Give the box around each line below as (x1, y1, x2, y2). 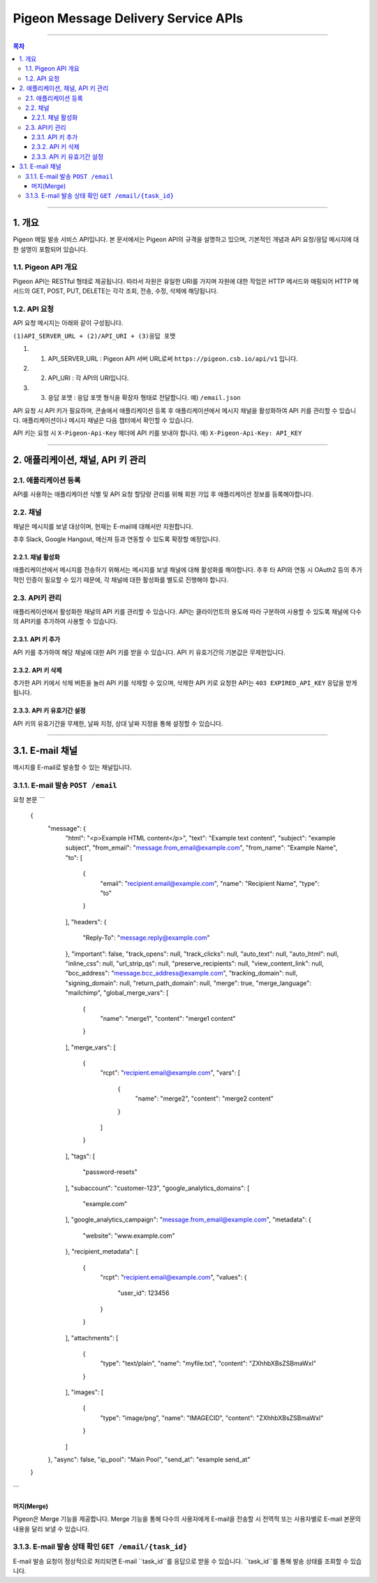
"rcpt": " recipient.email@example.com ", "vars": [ (100, 1068, 241, 1077)
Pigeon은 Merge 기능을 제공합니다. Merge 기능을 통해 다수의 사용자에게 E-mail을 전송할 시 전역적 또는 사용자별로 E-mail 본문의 (13, 1514, 361, 1524)
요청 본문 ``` (13, 795, 45, 803)
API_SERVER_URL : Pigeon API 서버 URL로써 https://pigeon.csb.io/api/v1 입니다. (47, 354, 298, 363)
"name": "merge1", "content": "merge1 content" (100, 1014, 237, 1022)
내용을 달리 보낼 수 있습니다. (13, 1524, 90, 1533)
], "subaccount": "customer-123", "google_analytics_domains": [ (65, 1184, 250, 1192)
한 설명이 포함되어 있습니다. (13, 245, 88, 253)
